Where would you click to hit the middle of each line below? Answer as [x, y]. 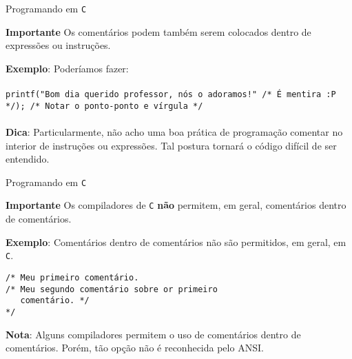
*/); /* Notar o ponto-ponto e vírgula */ [104, 106]
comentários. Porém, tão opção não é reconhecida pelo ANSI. [135, 348]
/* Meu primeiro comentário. [72, 277]
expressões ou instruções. [58, 45]
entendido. [28, 159]
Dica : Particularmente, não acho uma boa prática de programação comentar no [174, 131]
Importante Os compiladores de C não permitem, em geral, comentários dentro [176, 205]
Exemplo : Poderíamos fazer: [67, 68]
